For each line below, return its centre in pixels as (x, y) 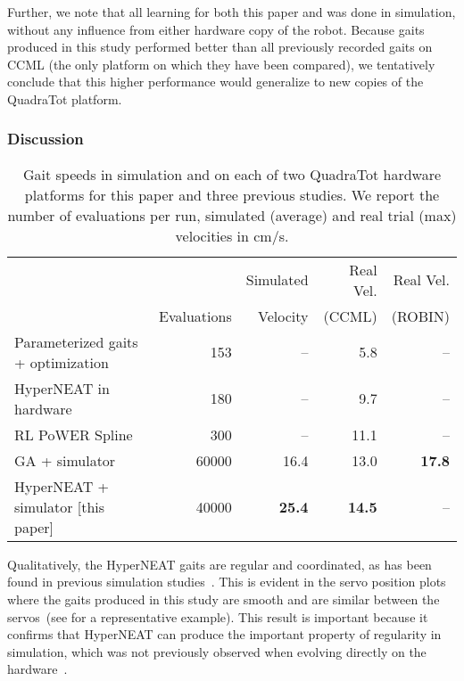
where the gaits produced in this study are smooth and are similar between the (224, 599)
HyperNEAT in (62, 388)
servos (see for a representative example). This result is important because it (218, 616)
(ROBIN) (420, 316)
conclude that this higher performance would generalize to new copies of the (215, 82)
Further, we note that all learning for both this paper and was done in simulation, (232, 12)
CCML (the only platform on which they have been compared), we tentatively (221, 64)
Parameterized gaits (76, 341)
